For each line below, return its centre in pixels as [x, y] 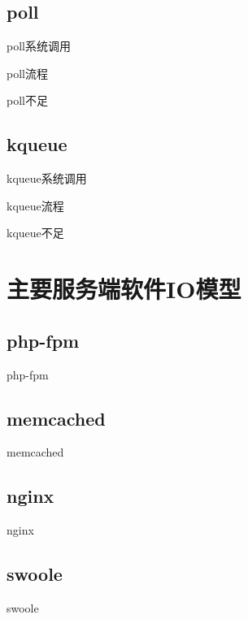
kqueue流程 [35, 205]
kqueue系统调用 [47, 178]
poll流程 [27, 73]
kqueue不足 [35, 233]
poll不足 [27, 100]
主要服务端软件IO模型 [124, 289]
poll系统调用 [39, 46]
